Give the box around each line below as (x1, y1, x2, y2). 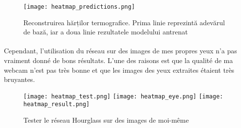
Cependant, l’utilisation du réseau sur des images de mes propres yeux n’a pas (4, 46, 237, 56)
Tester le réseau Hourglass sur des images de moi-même (23, 115, 189, 125)
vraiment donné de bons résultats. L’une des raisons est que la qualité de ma (4, 55, 233, 65)
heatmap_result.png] (23, 101, 90, 108)
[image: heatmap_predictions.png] (23, 3, 135, 10)
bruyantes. (4, 74, 35, 84)
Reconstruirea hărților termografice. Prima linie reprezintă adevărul (23, 17, 225, 27)
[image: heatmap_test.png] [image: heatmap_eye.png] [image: (23, 93, 223, 100)
